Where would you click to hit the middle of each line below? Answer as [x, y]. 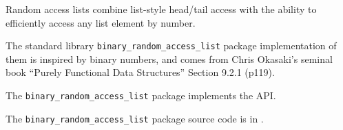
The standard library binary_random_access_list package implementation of [171, 45]
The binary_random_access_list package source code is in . [135, 118]
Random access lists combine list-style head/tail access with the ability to [161, 9]
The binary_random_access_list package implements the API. [141, 95]
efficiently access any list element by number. [101, 22]
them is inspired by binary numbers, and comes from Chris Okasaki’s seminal [169, 58]
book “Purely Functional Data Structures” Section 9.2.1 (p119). [140, 72]
